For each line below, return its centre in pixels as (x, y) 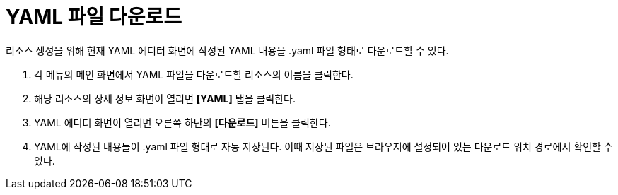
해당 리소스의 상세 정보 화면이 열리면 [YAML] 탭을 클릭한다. (165, 98)
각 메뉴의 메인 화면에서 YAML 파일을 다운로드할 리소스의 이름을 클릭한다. (194, 74)
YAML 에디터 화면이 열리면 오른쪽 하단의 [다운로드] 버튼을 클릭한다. (182, 122)
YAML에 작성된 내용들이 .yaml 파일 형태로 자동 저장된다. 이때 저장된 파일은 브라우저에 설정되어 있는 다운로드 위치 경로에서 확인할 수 (323, 146)
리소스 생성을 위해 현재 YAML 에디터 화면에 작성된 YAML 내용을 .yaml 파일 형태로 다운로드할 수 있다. (227, 50)
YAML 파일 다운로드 (94, 17)
